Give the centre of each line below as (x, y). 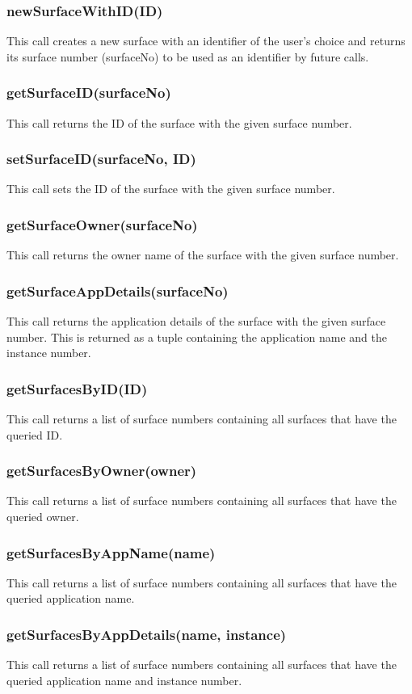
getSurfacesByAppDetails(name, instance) (147, 634)
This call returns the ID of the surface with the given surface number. (179, 122)
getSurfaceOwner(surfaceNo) (102, 224)
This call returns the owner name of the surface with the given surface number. (203, 255)
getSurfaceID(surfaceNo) (89, 93)
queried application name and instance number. (124, 680)
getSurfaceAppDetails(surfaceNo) (118, 290)
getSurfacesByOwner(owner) (102, 471)
